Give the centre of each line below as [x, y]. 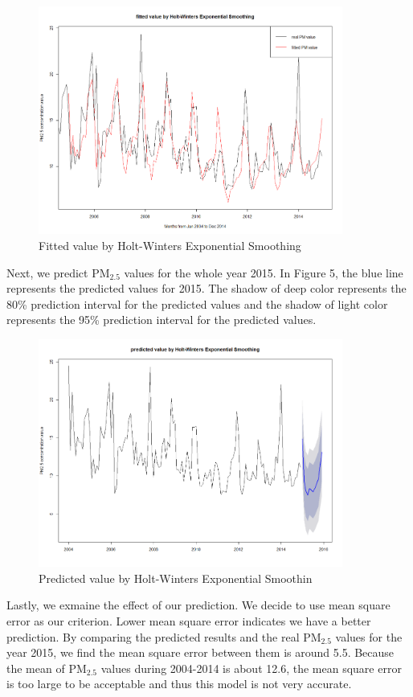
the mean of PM [47, 668]
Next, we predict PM [58, 272]
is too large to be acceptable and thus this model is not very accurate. [179, 684]
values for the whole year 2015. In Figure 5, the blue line [264, 272]
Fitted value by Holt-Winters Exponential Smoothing [170, 245]
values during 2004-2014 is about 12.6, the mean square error [251, 668]
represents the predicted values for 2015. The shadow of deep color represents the [206, 288]
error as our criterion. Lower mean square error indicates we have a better [189, 621]
